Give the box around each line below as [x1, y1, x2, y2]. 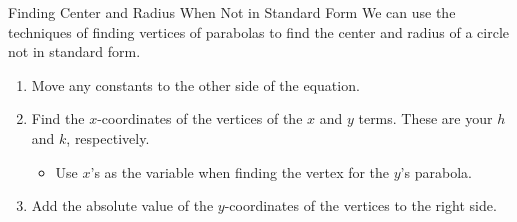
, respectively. [66, 127, 150, 148]
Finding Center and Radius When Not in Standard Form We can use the [8, 2, 456, 22]
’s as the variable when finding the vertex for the [90, 161, 390, 182]
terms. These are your [358, 108, 493, 129]
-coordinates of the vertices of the [97, 108, 303, 129]
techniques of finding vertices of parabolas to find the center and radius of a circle [8, 21, 510, 42]
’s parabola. [400, 161, 472, 182]
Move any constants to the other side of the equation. [31, 74, 360, 95]
